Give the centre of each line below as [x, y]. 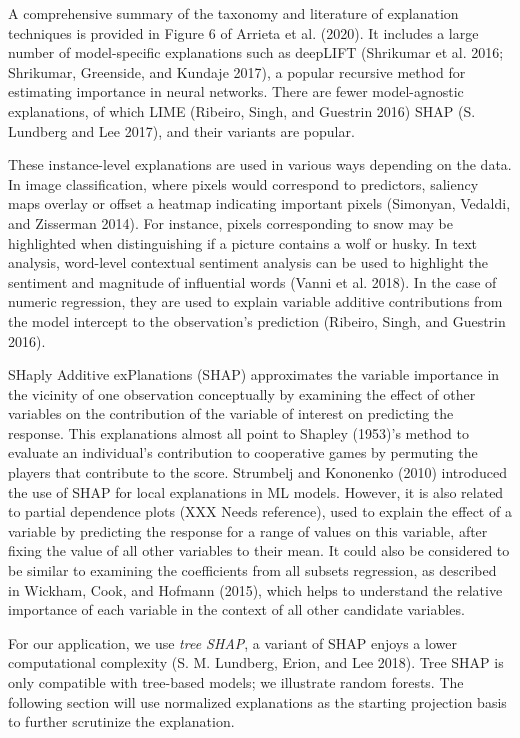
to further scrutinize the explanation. [121, 721]
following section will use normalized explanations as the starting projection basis [257, 701]
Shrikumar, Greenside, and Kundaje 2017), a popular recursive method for [237, 71]
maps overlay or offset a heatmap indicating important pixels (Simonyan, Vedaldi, [259, 203]
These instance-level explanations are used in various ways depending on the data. [260, 164]
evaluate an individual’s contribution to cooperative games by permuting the [243, 452]
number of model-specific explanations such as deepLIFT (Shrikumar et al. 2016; [256, 52]
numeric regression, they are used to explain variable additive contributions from [255, 301]
